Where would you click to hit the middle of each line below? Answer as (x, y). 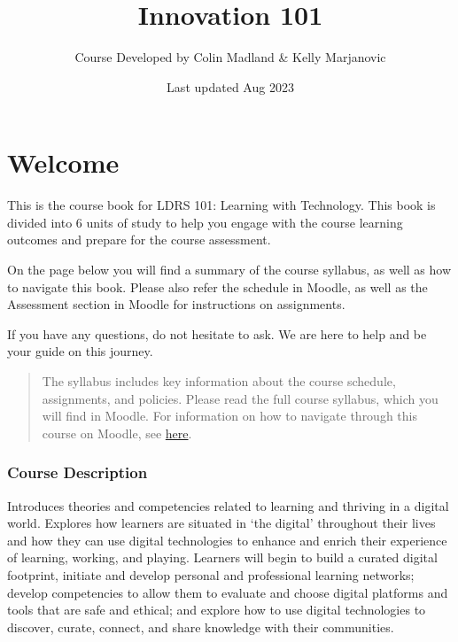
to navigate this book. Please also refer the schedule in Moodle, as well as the (217, 286)
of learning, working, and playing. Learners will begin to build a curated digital (222, 557)
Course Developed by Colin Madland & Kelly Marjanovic (230, 57)
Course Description (78, 472)
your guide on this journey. (80, 351)
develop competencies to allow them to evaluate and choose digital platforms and (228, 592)
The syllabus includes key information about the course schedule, (219, 381)
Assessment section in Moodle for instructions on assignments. (176, 304)
